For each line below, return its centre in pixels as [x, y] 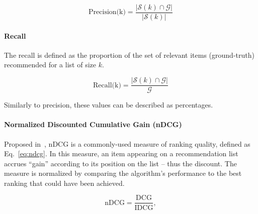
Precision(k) [107, 12]
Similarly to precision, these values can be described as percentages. [109, 105]
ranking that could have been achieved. [64, 183]
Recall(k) [107, 85]
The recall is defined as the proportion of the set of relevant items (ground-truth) [129, 55]
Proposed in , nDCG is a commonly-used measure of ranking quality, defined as [127, 143]
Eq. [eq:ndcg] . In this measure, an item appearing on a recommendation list [121, 153]
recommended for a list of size [50, 65]
